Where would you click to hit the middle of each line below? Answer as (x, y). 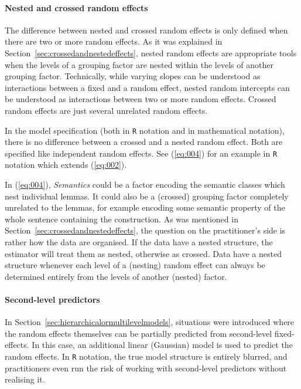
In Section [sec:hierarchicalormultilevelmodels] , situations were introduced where (150, 322)
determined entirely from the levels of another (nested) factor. (116, 276)
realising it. (25, 379)
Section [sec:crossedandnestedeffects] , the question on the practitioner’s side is (145, 230)
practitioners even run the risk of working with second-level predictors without (146, 368)
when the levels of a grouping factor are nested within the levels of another (139, 64)
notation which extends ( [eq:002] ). (66, 165)
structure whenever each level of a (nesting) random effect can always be (135, 265)
